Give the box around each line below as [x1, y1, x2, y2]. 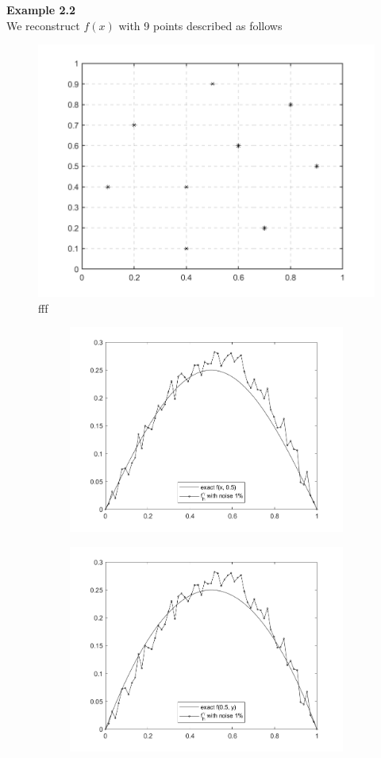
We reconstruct [6, 17, 80, 33]
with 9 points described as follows [118, 17, 283, 33]
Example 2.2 [6, 2, 76, 17]
